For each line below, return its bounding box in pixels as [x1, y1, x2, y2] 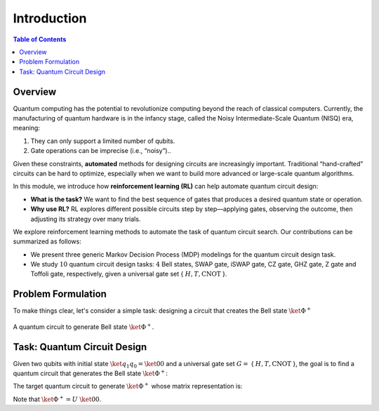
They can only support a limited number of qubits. [30, 137, 175, 145]
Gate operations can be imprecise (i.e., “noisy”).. [30, 147, 171, 155]
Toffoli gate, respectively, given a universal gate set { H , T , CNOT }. [30, 270, 227, 278]
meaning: [13, 123, 40, 133]
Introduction [13, 11, 87, 26]
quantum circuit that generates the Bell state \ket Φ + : [13, 368, 168, 378]
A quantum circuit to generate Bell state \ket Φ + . [13, 322, 154, 331]
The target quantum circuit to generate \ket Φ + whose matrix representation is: [13, 381, 243, 391]
